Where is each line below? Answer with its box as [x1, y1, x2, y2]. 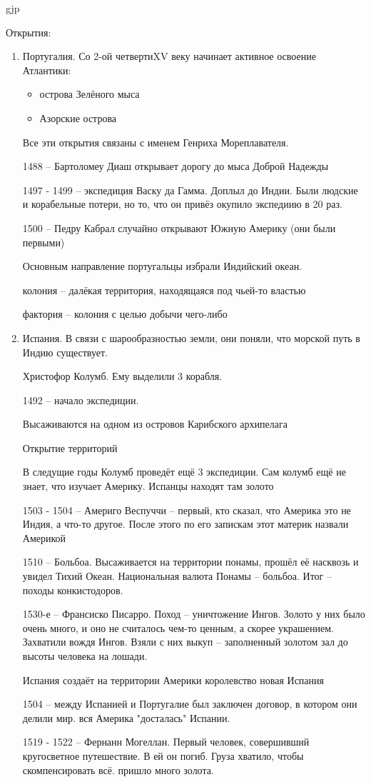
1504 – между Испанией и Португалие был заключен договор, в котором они [22, 696, 357, 711]
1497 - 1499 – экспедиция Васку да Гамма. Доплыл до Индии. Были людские [22, 182, 358, 197]
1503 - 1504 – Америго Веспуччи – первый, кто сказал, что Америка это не [22, 502, 351, 517]
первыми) [22, 234, 65, 249]
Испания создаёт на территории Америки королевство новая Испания [22, 672, 324, 687]
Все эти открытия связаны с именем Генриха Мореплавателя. [22, 134, 289, 149]
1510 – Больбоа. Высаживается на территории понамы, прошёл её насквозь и [22, 554, 359, 569]
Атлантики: [22, 62, 71, 77]
